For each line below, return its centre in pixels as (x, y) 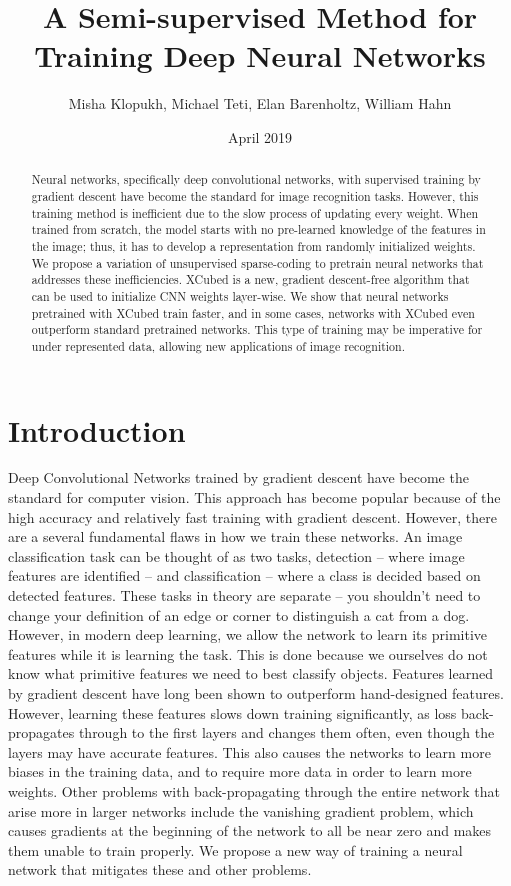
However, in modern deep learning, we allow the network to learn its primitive (248, 634)
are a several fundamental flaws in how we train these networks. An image (235, 536)
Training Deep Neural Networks (260, 55)
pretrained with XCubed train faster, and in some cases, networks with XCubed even (253, 312)
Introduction (97, 429)
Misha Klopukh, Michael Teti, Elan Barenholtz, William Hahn (260, 103)
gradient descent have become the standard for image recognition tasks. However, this (255, 195)
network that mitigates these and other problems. (160, 869)
